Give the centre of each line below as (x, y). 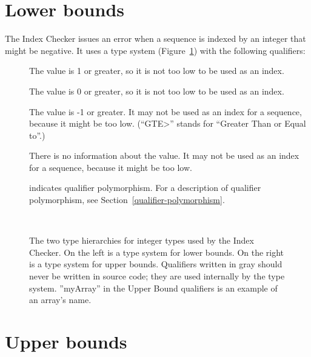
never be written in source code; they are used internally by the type (157, 276)
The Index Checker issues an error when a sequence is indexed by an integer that (155, 38)
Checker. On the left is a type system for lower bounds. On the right (157, 252)
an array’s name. (60, 300)
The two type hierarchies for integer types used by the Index (142, 240)
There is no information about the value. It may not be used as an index (164, 155)
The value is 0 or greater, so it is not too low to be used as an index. (157, 91)
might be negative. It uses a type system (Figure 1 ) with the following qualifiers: (155, 50)
